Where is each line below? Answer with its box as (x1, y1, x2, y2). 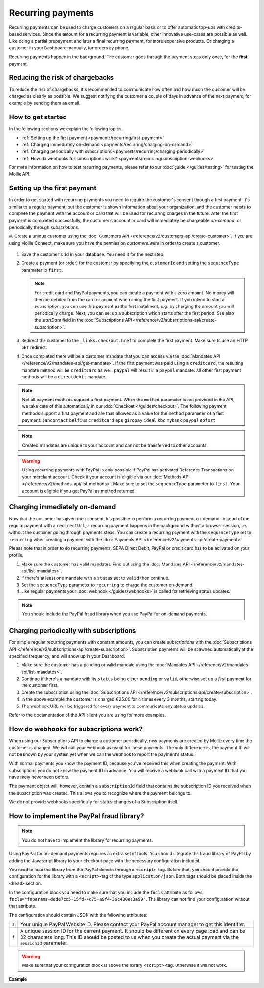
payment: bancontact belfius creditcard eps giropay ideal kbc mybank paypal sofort (22, 417, 216, 423)
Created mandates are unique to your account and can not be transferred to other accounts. (22, 442, 208, 448)
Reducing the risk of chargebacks (9, 73, 114, 82)
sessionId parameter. (20, 940, 68, 946)
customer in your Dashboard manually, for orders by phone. (9, 45, 130, 51)
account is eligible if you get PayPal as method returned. (22, 488, 136, 494)
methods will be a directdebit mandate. (21, 374, 107, 379)
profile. (9, 552, 24, 558)
